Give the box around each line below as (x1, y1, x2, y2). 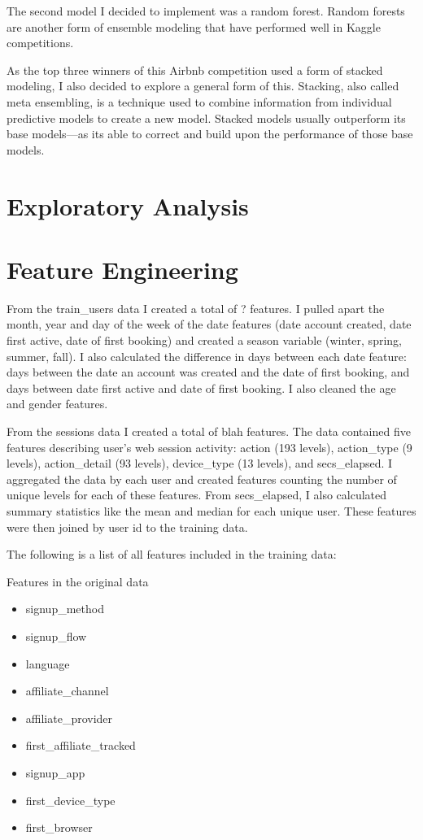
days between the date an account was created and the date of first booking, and (7, 363, 410, 381)
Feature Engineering (7, 252, 238, 285)
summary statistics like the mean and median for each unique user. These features (7, 502, 416, 519)
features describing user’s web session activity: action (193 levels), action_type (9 (7, 438, 412, 455)
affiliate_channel (25, 682, 109, 699)
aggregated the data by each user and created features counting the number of (7, 470, 397, 487)
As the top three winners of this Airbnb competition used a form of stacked (7, 61, 383, 78)
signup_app (25, 764, 85, 781)
